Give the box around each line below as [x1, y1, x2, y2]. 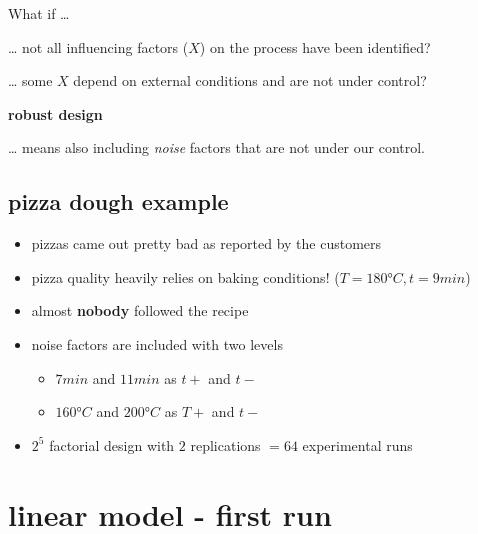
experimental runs [302, 434, 413, 455]
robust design [8, 103, 103, 124]
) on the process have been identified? [199, 36, 431, 57]
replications [190, 434, 261, 455]
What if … [8, 3, 70, 23]
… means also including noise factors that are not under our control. [8, 137, 426, 158]
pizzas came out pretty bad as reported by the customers [31, 233, 382, 254]
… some [8, 70, 53, 91]
